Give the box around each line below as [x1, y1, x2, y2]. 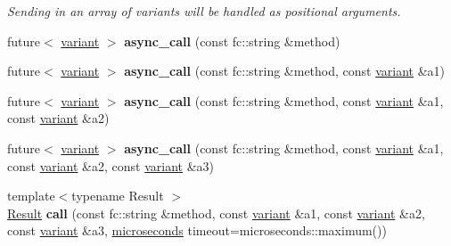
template [7, 186, 55, 205]
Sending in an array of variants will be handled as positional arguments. [7, 2, 401, 20]
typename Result [71, 186, 164, 205]
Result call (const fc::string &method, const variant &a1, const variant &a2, [7, 203, 425, 222]
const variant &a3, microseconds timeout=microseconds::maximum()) [7, 221, 387, 240]
